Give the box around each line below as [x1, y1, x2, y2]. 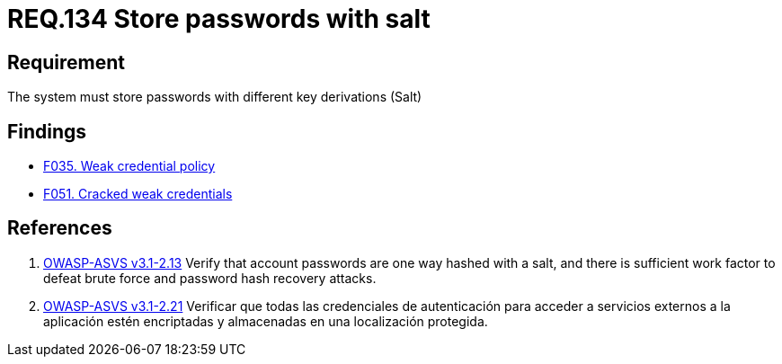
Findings [7, 120, 87, 143]
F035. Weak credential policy [43, 158, 216, 174]
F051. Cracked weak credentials [43, 186, 233, 202]
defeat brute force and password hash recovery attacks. [43, 270, 377, 286]
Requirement [7, 50, 126, 74]
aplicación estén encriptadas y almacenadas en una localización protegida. [43, 313, 488, 329]
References [7, 217, 112, 240]
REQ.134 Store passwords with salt [7, 4, 431, 34]
